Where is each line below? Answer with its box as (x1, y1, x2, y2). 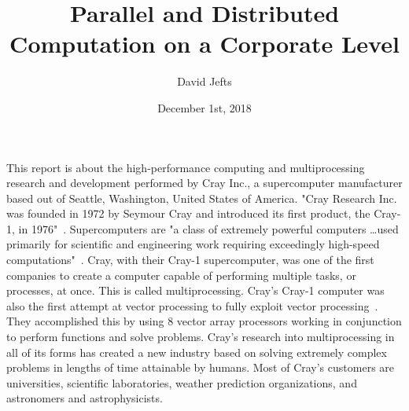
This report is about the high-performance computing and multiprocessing (6, 159, 365, 175)
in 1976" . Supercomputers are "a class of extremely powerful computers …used (18, 220, 399, 237)
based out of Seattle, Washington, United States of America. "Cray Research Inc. (6, 189, 397, 206)
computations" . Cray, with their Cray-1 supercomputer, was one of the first (6, 251, 374, 268)
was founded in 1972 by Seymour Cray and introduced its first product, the (6, 205, 370, 222)
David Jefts (177, 73, 232, 90)
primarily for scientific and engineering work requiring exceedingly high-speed (6, 236, 380, 252)
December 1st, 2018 (157, 99, 252, 116)
